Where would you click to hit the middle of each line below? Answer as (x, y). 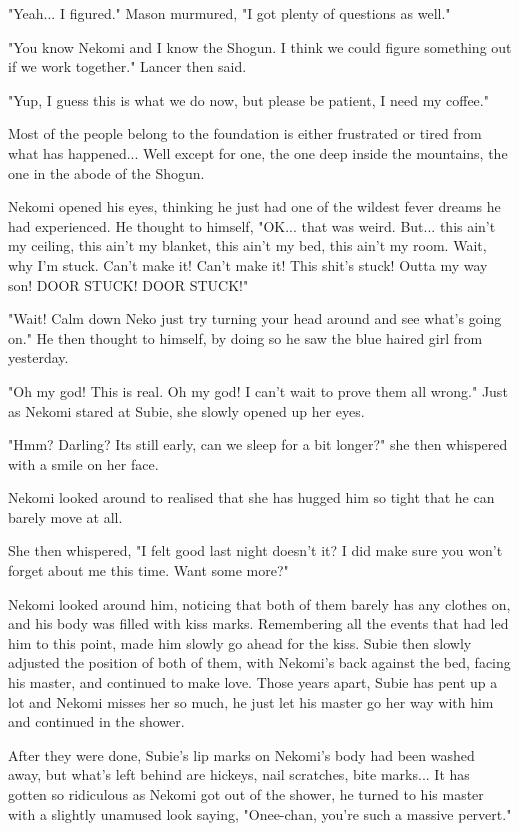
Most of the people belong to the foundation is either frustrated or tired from (245, 133)
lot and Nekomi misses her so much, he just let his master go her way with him (251, 701)
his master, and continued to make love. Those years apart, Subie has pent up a (253, 682)
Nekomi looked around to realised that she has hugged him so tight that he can (251, 497)
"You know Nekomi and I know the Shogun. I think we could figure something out (260, 46)
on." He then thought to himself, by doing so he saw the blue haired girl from (245, 337)
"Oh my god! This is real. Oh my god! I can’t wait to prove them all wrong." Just (258, 390)
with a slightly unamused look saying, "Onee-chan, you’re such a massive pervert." (260, 813)
